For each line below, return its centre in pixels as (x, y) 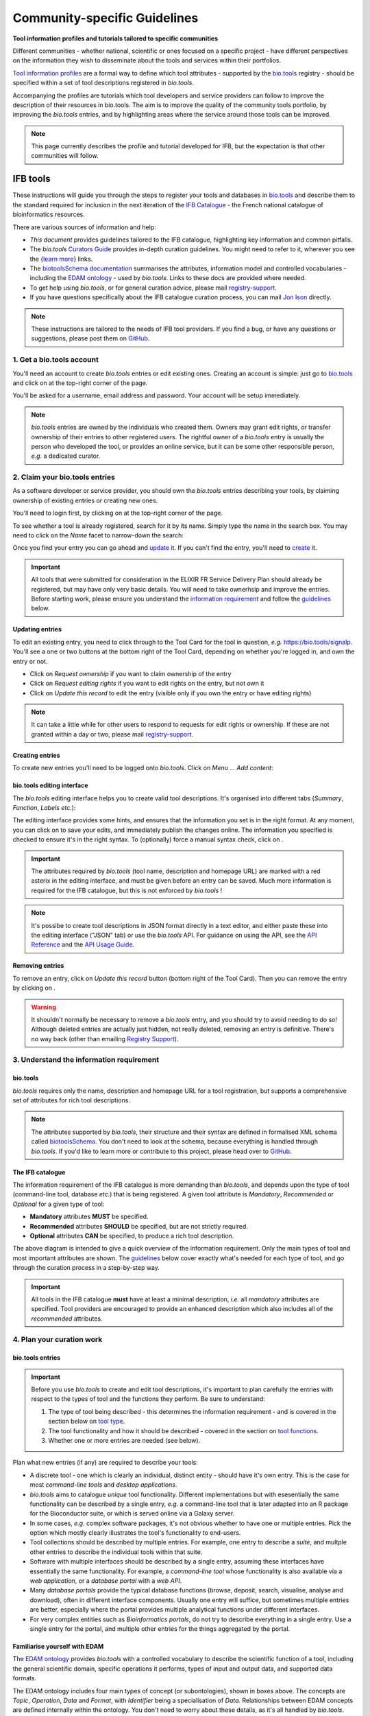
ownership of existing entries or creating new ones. (85, 500)
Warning (44, 1007)
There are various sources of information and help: (85, 227)
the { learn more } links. (61, 259)
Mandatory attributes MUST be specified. (89, 1217)
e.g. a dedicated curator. (66, 456)
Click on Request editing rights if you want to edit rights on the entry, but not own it (147, 684)
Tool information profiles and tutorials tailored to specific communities (115, 38)
